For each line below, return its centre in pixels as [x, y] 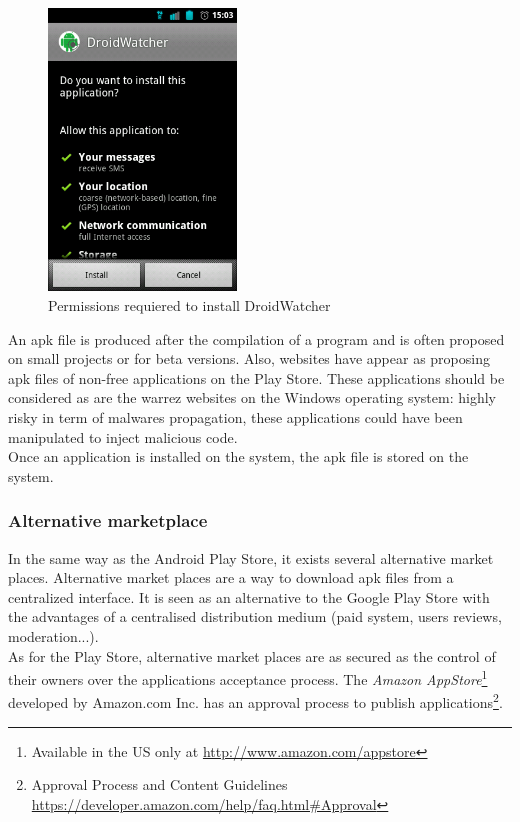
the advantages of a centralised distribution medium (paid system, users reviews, [255, 616]
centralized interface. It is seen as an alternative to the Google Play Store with [249, 596]
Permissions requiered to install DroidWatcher [189, 305]
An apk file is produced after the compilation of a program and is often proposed [256, 338]
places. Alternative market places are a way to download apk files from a [231, 577]
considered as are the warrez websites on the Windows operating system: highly [252, 397]
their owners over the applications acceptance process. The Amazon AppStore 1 [248, 677]
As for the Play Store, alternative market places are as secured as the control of [252, 655]
